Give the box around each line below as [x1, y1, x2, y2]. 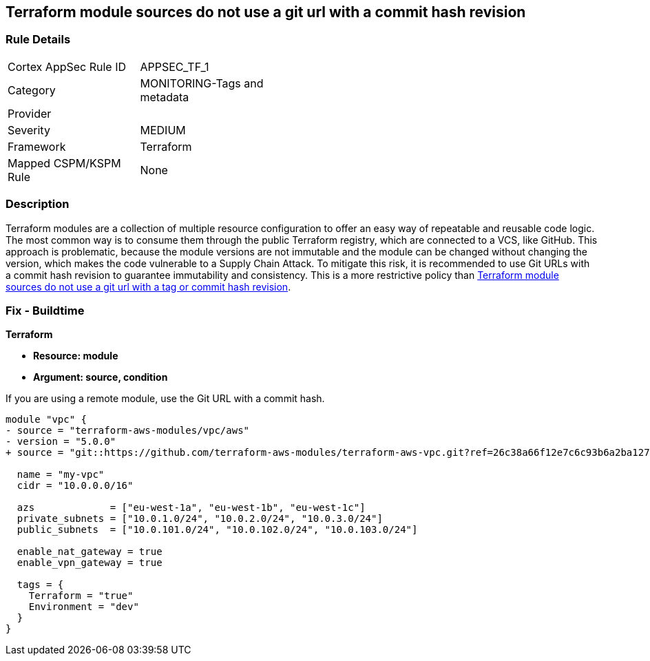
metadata [140, 90, 189, 104]
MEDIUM [140, 123, 186, 137]
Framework [8, 139, 66, 154]
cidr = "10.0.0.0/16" [17, 480, 134, 492]
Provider [8, 106, 52, 120]
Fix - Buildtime [6, 303, 85, 317]
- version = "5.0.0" [6, 436, 116, 448]
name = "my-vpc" [17, 469, 105, 481]
